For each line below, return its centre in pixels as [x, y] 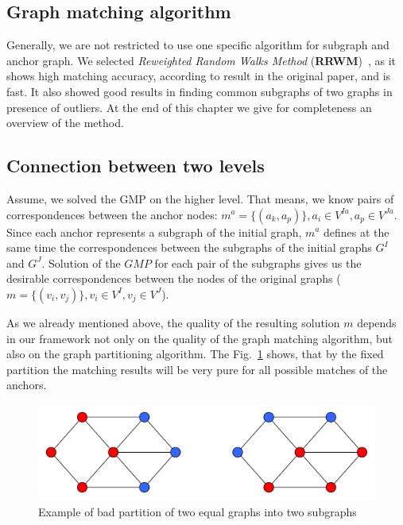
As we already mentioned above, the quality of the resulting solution [173, 322]
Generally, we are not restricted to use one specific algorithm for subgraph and [198, 45]
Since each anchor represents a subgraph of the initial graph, [154, 232]
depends [377, 322]
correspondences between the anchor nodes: [112, 214]
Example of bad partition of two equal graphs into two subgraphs [198, 511]
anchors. [27, 385]
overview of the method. [65, 123]
